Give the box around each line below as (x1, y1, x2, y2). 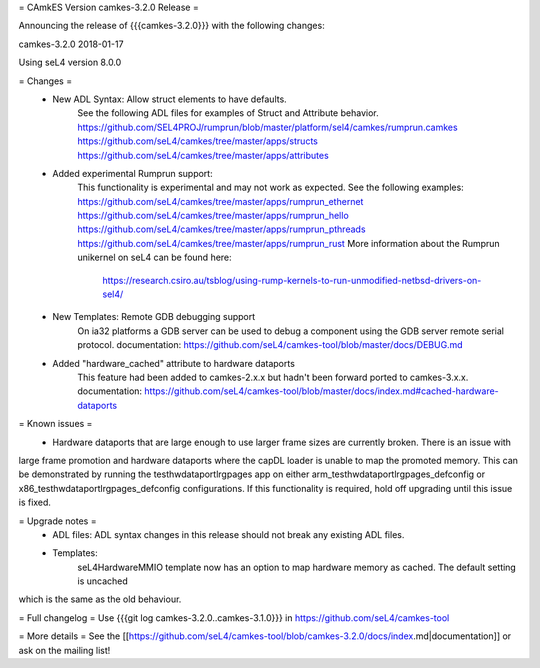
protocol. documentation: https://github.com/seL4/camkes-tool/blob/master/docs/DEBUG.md (77, 339, 464, 351)
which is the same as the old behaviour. (18, 593, 182, 605)
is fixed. (18, 496, 52, 509)
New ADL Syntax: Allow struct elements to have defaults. (52, 93, 287, 105)
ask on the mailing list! (18, 644, 111, 656)
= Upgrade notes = (18, 515, 97, 527)
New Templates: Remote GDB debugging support (52, 311, 256, 323)
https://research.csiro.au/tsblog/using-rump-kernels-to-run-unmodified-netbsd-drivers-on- (102, 274, 482, 286)
